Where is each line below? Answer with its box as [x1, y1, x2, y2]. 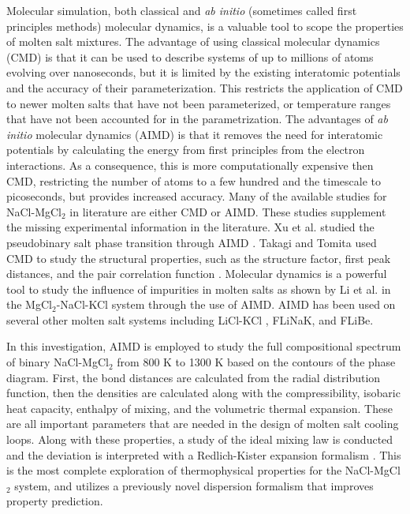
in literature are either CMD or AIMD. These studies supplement [69, 203, 386, 219]
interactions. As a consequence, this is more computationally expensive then [6, 156, 374, 173]
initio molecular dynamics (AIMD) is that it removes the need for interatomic [6, 126, 383, 142]
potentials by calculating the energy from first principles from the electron [6, 141, 365, 158]
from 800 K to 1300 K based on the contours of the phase [117, 354, 396, 370]
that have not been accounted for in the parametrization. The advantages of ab [6, 111, 388, 127]
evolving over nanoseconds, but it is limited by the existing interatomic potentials [6, 64, 401, 81]
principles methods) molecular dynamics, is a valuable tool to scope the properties [6, 17, 404, 34]
